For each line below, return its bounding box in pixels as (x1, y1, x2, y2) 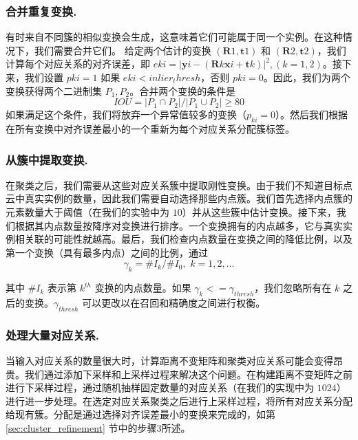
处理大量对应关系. (6, 326, 100, 343)
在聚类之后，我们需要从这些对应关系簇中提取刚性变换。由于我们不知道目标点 (6, 177, 352, 192)
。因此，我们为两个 (263, 70, 350, 84)
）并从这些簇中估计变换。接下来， (182, 204, 337, 219)
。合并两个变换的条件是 (129, 83, 236, 98)
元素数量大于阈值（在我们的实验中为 (6, 204, 169, 219)
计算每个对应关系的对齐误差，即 (6, 56, 150, 71)
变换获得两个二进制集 (6, 83, 102, 98)
